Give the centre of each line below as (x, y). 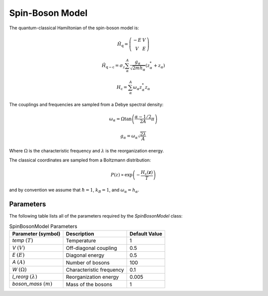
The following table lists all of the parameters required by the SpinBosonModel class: (96, 216)
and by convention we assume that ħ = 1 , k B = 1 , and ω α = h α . (74, 190)
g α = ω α (129, 137)
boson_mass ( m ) (32, 284)
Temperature (81, 241)
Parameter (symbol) (36, 234)
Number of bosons (88, 262)
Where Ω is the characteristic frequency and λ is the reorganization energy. (87, 151)
